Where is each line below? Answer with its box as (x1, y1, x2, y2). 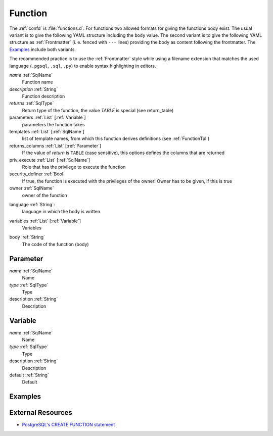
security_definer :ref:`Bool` (9, 171, 65, 177)
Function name (22, 79, 53, 85)
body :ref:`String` (9, 234, 45, 240)
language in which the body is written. (22, 209, 102, 215)
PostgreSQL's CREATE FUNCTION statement (22, 422, 115, 428)
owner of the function (22, 192, 68, 198)
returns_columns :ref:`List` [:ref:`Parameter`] (9, 142, 102, 149)
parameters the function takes (22, 121, 85, 127)
